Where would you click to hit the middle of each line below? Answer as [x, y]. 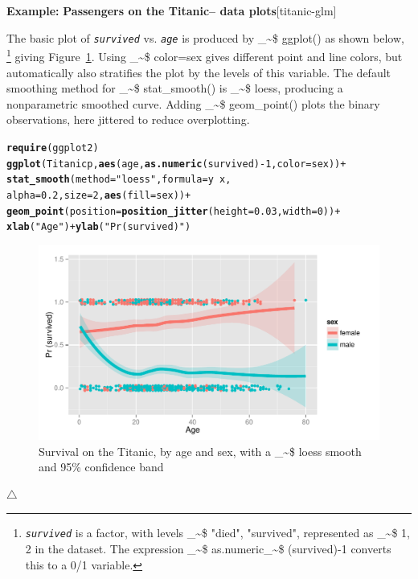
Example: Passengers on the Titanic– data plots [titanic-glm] [172, 10]
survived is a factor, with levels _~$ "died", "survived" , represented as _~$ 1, [217, 533]
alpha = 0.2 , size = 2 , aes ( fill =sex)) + [99, 195]
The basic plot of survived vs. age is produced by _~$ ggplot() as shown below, [205, 37]
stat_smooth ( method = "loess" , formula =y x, [119, 180]
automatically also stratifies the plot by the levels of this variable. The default [199, 72]
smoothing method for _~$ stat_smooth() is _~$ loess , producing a [175, 88]
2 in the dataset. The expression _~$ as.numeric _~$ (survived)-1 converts [208, 549]
